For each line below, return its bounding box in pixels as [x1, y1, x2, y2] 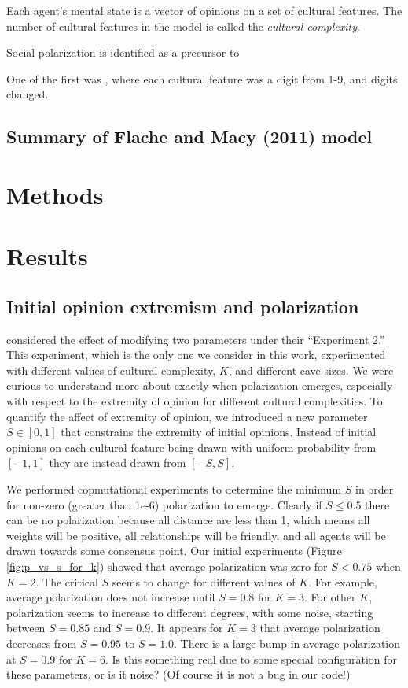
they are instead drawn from [49, 454, 186, 471]
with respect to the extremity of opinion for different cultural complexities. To [6, 393, 383, 409]
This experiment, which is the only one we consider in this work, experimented [6, 346, 386, 363]
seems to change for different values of [112, 573, 296, 590]
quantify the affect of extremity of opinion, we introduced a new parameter [6, 408, 368, 424]
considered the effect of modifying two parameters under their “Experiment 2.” [6, 331, 385, 347]
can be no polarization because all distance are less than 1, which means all [6, 512, 370, 528]
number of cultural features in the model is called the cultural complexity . [6, 17, 360, 34]
